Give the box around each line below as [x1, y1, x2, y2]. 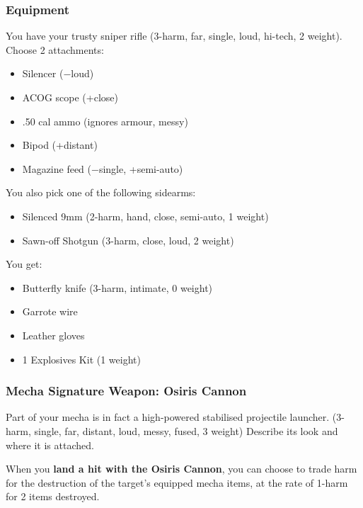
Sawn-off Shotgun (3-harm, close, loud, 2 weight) [22, 232, 234, 247]
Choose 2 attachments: [6, 42, 104, 57]
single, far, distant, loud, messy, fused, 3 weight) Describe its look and [34, 423, 338, 438]
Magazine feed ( [22, 161, 92, 176]
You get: [6, 256, 42, 271]
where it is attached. [6, 437, 94, 452]
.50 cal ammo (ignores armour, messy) [22, 113, 188, 128]
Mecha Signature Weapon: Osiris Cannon [6, 382, 247, 400]
